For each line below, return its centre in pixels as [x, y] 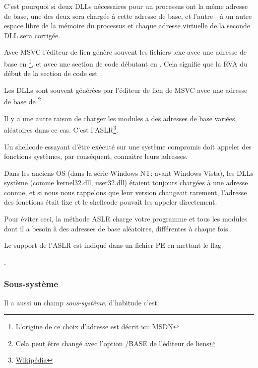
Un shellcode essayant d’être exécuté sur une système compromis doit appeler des [128, 146]
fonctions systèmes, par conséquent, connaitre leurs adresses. [96, 156]
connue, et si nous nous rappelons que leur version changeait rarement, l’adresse [126, 192]
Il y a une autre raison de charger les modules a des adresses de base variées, [121, 118]
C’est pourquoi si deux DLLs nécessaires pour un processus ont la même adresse [126, 6]
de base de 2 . [24, 101]
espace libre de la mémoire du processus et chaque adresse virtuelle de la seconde [127, 26]
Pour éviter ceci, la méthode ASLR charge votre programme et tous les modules [126, 219]
